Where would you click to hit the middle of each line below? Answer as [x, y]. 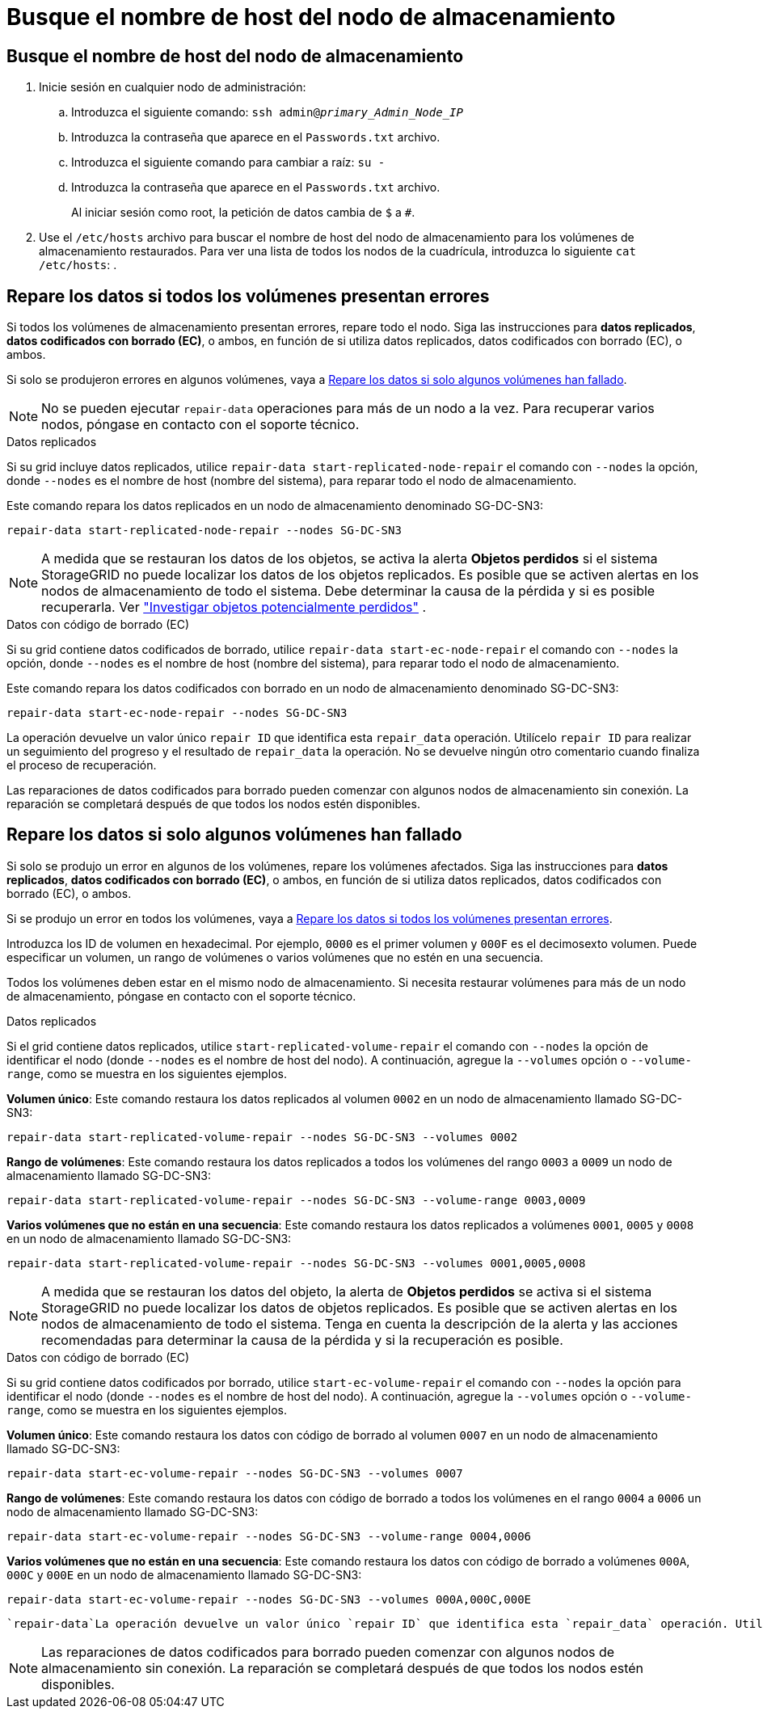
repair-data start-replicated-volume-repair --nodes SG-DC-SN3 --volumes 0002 [262, 1137]
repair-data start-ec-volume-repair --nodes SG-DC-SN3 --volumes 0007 [235, 1473]
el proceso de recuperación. [82, 765]
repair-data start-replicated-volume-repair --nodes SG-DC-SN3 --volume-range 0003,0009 [296, 1200]
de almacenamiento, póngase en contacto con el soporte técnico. [181, 996]
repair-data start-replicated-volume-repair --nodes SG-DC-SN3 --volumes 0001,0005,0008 [296, 1263]
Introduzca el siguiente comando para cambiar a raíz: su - [228, 162]
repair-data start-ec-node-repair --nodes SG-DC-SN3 [177, 713]
